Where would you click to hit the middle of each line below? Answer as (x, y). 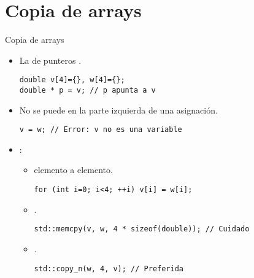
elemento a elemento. (73, 170)
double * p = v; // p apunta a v (87, 90)
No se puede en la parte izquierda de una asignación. (118, 110)
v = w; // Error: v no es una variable (101, 130)
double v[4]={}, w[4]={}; (72, 80)
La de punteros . (50, 60)
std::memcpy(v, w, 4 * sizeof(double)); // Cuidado (142, 229)
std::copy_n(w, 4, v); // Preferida (109, 268)
